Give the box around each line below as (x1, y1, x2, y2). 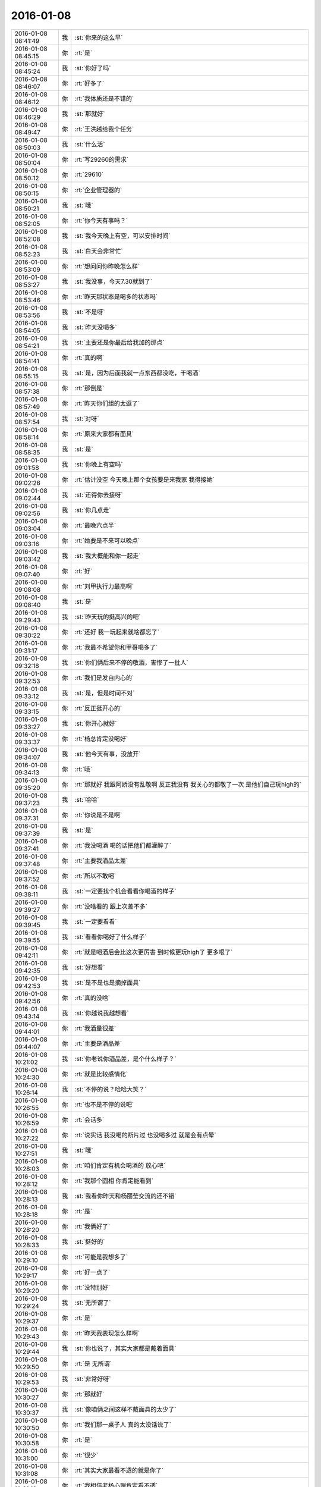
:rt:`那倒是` (74, 384, 105, 392)
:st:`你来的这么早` (74, 33, 123, 42)
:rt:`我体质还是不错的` (74, 94, 134, 102)
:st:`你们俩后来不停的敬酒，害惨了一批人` (74, 658, 188, 666)
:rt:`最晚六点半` (74, 521, 117, 529)
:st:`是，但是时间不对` (74, 689, 135, 697)
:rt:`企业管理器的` (74, 186, 122, 194)
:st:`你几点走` (74, 506, 111, 514)
